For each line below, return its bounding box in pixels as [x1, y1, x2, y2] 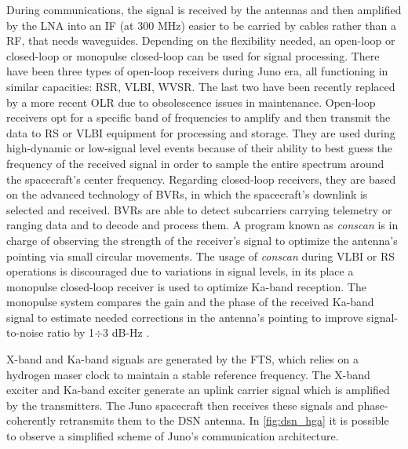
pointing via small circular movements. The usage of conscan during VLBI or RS [6, 247, 395, 264]
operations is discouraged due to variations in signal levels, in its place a [6, 263, 354, 279]
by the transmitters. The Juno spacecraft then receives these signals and [6, 396, 355, 413]
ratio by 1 [47, 324, 95, 341]
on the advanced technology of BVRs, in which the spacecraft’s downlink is [6, 186, 368, 203]
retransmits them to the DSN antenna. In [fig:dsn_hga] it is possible [59, 412, 389, 429]
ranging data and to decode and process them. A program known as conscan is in [6, 217, 399, 233]
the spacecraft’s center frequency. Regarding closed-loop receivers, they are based [6, 170, 396, 187]
